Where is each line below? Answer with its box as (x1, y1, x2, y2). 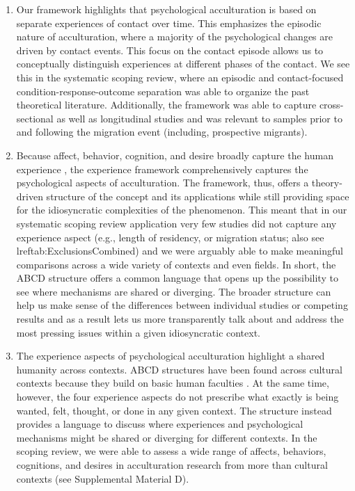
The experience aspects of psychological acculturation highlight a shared (16, 348, 325, 363)
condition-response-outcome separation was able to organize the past (16, 83, 310, 98)
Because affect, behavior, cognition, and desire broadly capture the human (16, 147, 333, 162)
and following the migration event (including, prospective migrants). (16, 124, 308, 139)
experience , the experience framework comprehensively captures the (16, 161, 308, 176)
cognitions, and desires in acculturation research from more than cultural (16, 458, 328, 472)
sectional (16, 111, 54, 125)
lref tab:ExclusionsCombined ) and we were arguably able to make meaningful (16, 243, 343, 258)
